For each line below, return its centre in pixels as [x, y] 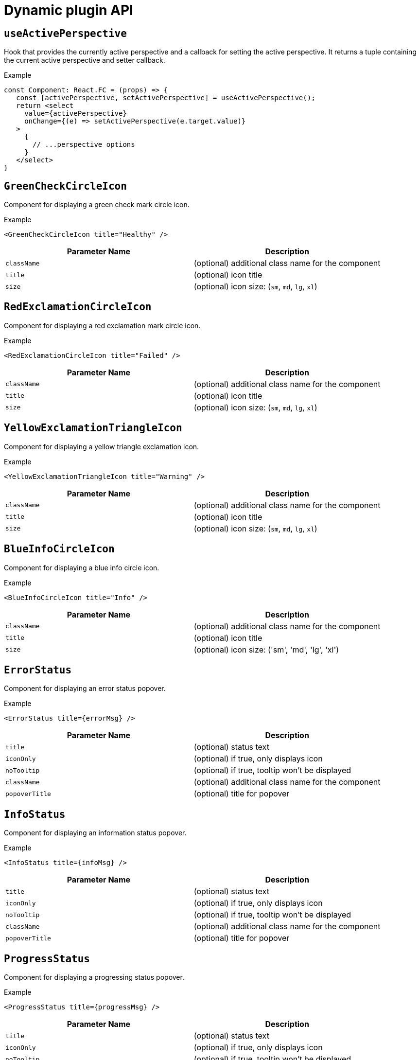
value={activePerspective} [76, 114]
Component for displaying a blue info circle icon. [82, 567]
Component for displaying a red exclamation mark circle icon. [102, 325]
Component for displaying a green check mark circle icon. [97, 205]
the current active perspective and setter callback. [85, 60]
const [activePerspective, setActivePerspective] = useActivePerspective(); [166, 98]
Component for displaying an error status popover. [85, 689]
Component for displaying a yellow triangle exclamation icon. [102, 446]
